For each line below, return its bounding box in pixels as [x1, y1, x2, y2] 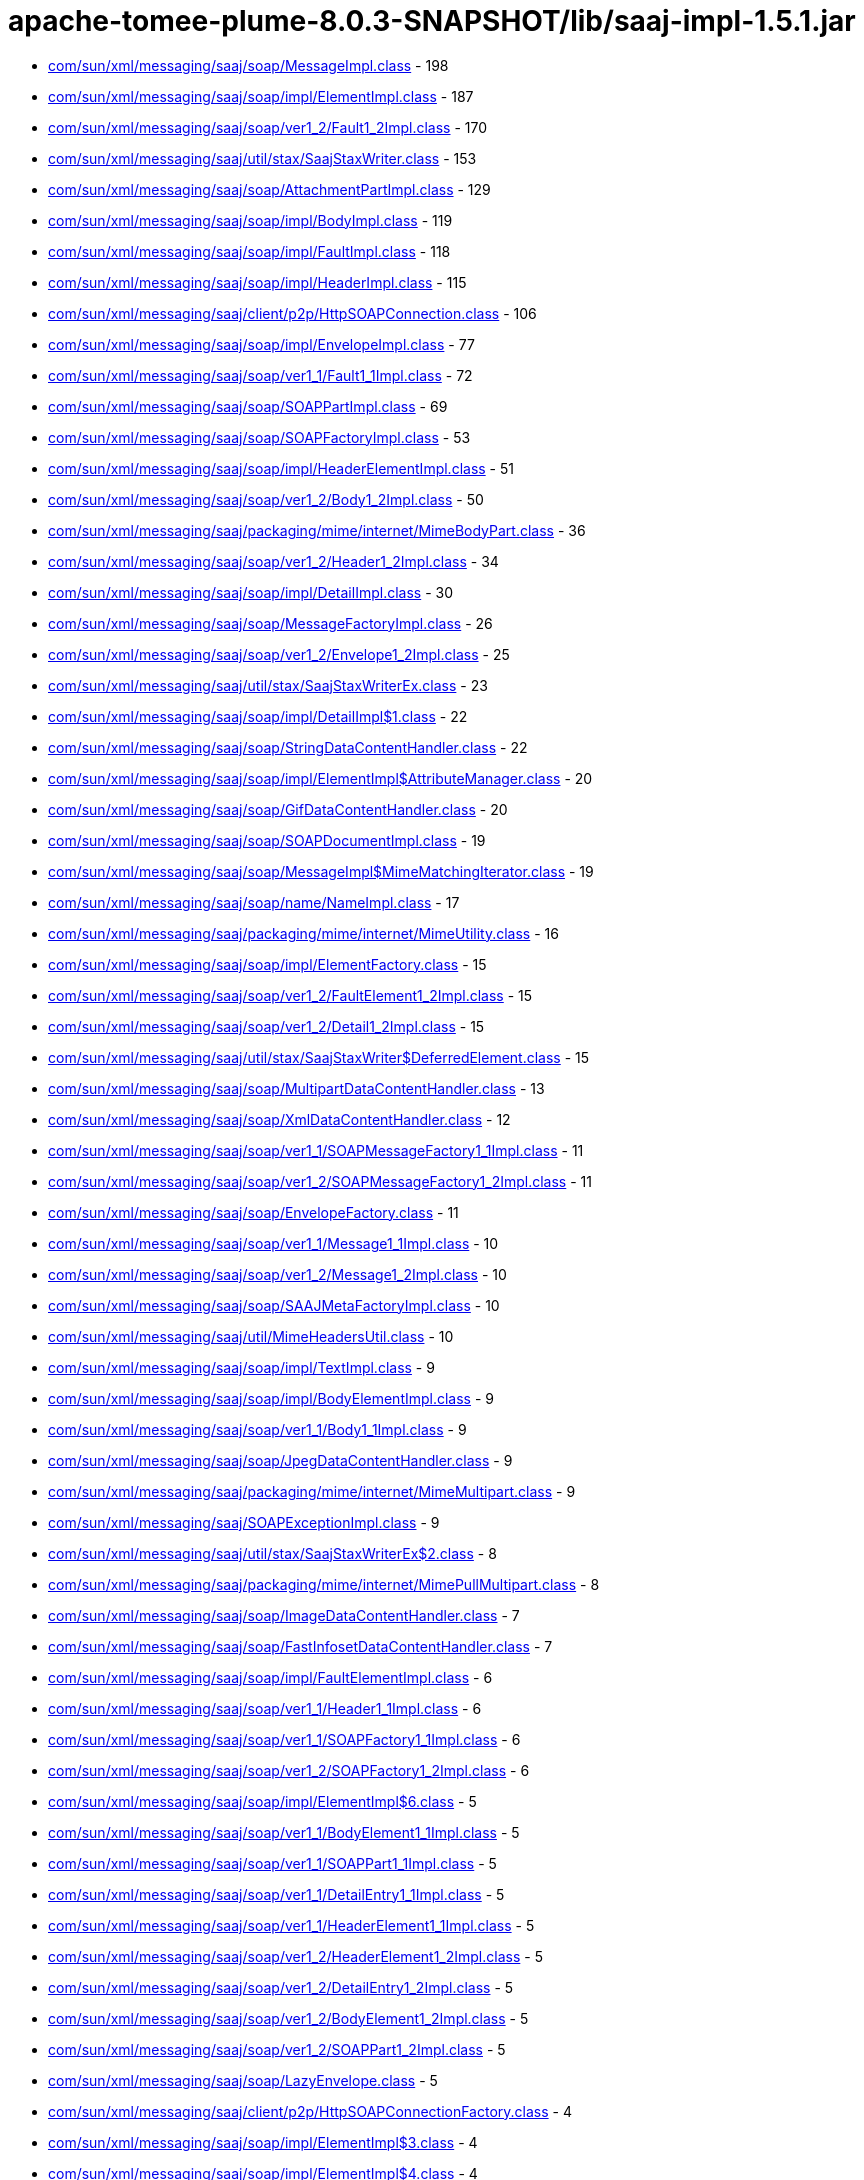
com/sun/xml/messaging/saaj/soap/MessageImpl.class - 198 [48, 56, 449, 74]
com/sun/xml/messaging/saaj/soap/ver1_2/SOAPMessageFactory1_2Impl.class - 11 [48, 1172, 592, 1190]
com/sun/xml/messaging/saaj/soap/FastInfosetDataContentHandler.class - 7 [48, 1637, 553, 1655]
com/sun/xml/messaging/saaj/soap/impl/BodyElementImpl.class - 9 [48, 1389, 495, 1407]
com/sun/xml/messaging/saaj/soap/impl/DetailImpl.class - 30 [48, 583, 453, 601]
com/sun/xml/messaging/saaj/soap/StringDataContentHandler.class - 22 [48, 738, 528, 756]
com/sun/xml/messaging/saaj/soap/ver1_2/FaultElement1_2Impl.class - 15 [48, 986, 533, 1004]
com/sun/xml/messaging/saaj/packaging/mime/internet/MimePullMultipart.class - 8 [48, 1575, 600, 1593]
